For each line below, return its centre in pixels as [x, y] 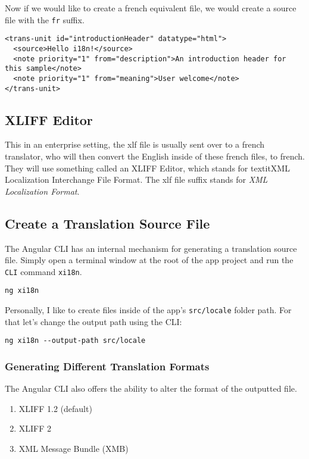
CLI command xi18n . [43, 271]
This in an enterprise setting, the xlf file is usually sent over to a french [135, 144]
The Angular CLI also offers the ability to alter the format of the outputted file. [151, 388]
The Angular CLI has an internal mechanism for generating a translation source [151, 248]
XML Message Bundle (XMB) [74, 448]
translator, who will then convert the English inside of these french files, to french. [155, 156]
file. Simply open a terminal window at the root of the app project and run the [149, 260]
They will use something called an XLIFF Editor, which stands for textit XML [147, 168]
